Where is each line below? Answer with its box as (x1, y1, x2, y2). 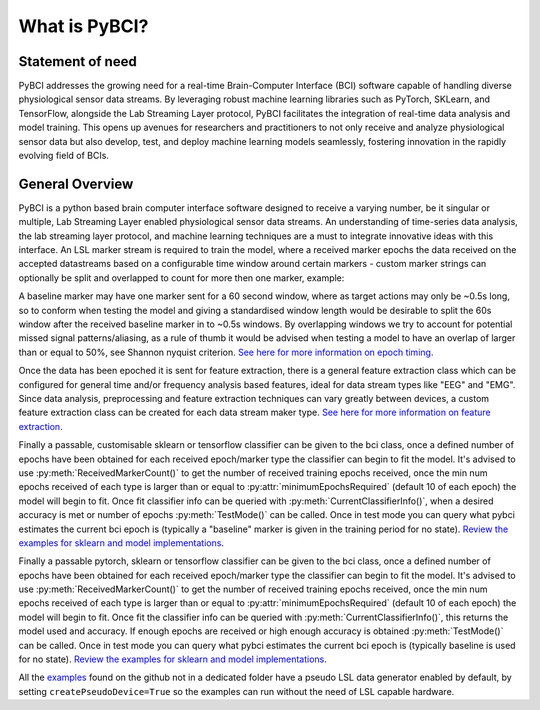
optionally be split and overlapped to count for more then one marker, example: (18, 271, 345, 284)
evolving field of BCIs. (18, 150, 110, 162)
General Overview (18, 175, 134, 192)
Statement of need (18, 53, 137, 70)
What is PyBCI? (18, 15, 149, 37)
